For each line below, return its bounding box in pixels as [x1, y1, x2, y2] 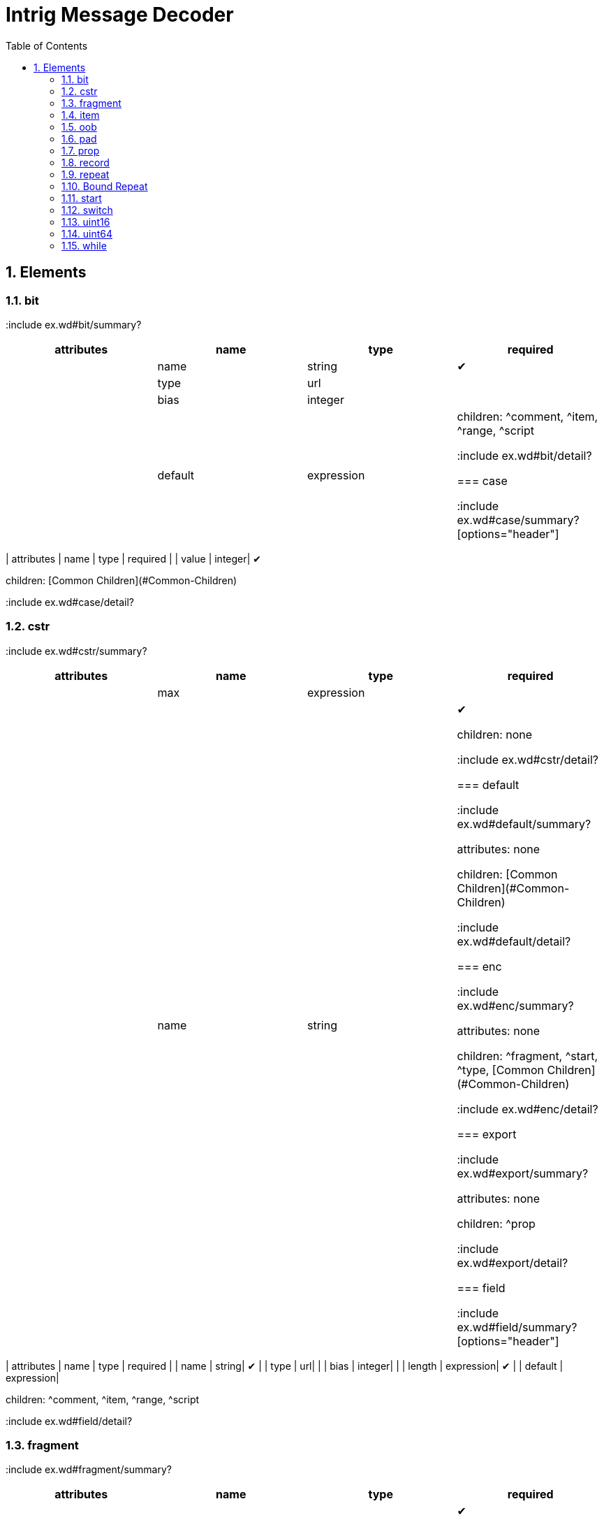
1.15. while [61, 239, 107, 252]
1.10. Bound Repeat [61, 180, 148, 192]
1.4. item [61, 108, 100, 121]
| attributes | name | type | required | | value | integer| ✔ [6, 552, 262, 565]
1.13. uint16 [61, 215, 110, 228]
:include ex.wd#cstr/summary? [6, 644, 147, 657]
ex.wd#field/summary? [457, 1319, 577, 1334]
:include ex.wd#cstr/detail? [457, 752, 599, 767]
